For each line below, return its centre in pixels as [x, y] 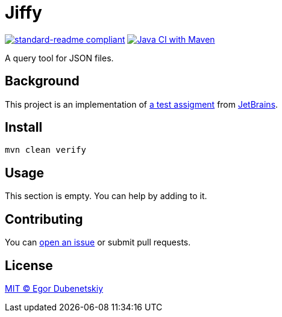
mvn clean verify [45, 150]
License [29, 265]
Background [42, 81]
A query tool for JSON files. [59, 58]
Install [24, 128]
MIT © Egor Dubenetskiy [54, 288]
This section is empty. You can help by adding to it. [106, 196]
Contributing [44, 219]
